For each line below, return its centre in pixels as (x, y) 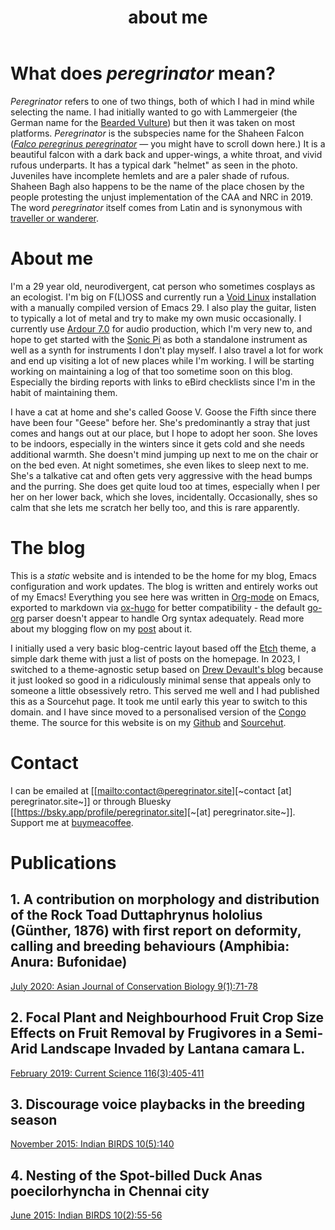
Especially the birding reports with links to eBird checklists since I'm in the (163, 382)
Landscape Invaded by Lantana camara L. (173, 1049)
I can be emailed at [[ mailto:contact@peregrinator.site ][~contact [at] (151, 790)
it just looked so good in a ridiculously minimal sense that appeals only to (161, 680)
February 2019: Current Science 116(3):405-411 (107, 1073)
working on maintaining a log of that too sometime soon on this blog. (151, 371)
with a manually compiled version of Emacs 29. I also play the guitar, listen (163, 307)
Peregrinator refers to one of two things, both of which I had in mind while (162, 101)
